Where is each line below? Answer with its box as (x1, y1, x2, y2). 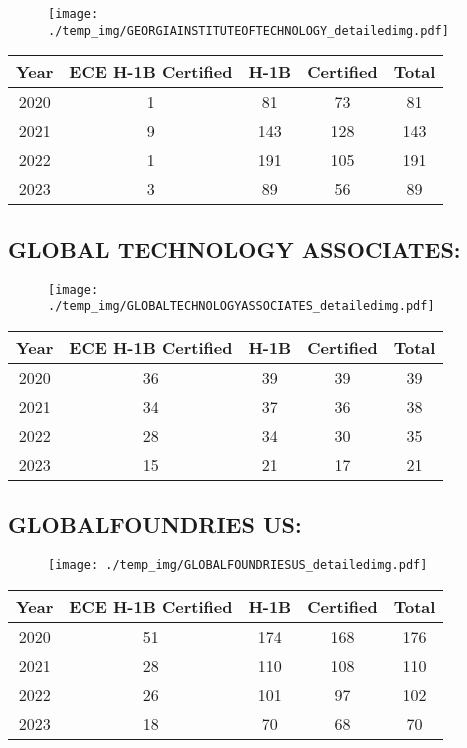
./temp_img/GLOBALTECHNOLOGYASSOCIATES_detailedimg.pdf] (48, 299, 435, 314)
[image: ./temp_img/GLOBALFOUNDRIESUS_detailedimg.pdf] (48, 558, 428, 573)
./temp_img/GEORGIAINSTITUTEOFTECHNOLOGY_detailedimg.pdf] (48, 23, 449, 38)
